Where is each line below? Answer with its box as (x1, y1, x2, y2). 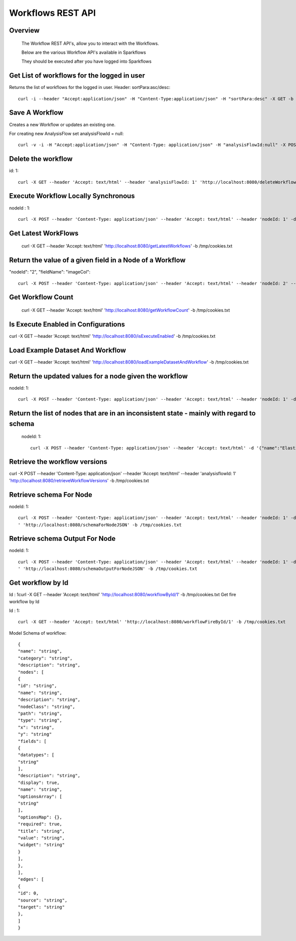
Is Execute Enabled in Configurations (9, 320, 125, 328)
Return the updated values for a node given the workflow (9, 372, 188, 380)
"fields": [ (18, 738, 47, 744)
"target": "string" (18, 904, 65, 910)
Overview (9, 26, 40, 35)
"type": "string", (18, 718, 63, 723)
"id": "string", (18, 683, 57, 689)
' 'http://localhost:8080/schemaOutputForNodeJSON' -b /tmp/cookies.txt (18, 566, 197, 572)
